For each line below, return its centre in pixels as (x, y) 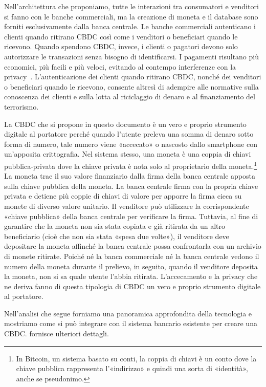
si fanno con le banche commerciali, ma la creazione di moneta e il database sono (131, 16)
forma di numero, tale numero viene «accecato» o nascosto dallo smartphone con (131, 144)
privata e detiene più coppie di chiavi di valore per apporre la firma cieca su (123, 196)
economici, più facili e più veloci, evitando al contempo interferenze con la (120, 66)
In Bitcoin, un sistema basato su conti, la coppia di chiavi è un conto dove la (136, 358)
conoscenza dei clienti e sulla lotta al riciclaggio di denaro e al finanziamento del (130, 96)
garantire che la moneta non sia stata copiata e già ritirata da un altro (115, 226)
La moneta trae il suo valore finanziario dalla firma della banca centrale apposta (130, 176)
